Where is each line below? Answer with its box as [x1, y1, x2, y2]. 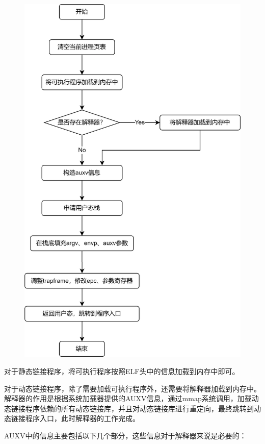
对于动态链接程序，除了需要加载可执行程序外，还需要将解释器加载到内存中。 [4, 383, 261, 393]
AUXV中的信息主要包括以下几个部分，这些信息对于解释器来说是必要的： [4, 430, 247, 440]
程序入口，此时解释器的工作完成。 [25, 413, 140, 424]
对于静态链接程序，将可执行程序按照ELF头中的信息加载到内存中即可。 [4, 365, 240, 376]
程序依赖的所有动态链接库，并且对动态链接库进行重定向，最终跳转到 [25, 403, 254, 413]
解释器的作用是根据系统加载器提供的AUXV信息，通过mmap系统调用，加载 [4, 393, 252, 404]
